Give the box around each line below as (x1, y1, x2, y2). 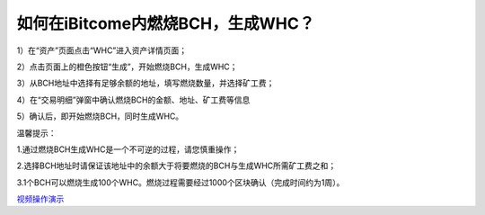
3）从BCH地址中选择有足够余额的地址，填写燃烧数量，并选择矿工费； (16, 77, 275, 89)
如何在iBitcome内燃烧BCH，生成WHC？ (16, 13, 315, 33)
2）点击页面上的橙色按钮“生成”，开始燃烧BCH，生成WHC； (16, 61, 238, 72)
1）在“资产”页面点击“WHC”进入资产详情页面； (16, 45, 188, 56)
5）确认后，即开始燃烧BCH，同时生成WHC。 (16, 111, 184, 121)
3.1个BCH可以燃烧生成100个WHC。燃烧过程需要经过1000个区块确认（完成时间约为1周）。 (16, 176, 345, 188)
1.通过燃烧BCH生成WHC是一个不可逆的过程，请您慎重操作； (16, 144, 240, 155)
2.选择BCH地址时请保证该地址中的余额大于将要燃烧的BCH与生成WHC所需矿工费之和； (16, 160, 337, 171)
